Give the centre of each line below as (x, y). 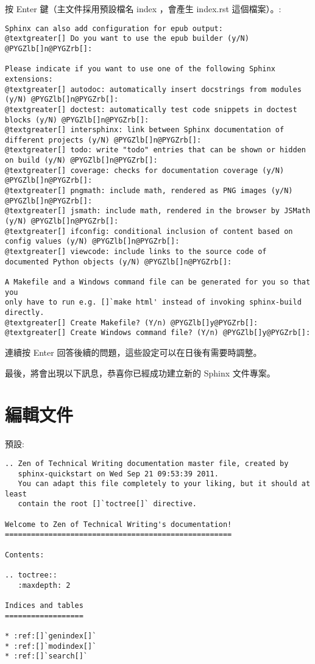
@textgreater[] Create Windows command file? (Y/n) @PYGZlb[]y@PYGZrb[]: (158, 333)
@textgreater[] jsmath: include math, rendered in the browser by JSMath (158, 211)
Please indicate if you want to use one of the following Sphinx (140, 69)
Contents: (25, 555)
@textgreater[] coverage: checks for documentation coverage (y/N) (145, 170)
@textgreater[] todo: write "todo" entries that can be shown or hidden (155, 150)
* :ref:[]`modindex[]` (51, 646)
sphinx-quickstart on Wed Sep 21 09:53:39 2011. (118, 474)
